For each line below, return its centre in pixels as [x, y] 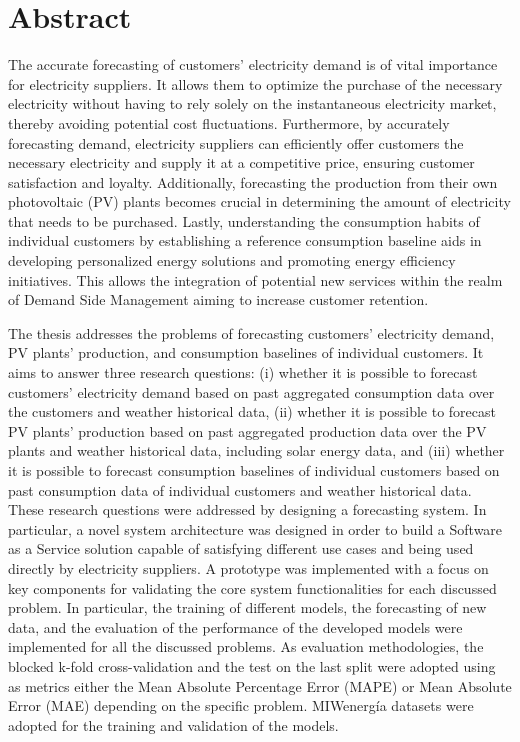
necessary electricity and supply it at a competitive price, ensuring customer [241, 162]
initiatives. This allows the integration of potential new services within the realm [255, 279]
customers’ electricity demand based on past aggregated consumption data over [251, 391]
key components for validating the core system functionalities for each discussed [252, 587]
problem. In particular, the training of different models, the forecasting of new [247, 607]
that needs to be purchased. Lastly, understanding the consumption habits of [244, 220]
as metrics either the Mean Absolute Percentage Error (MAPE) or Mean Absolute [260, 685]
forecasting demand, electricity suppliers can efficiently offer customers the [236, 142]
